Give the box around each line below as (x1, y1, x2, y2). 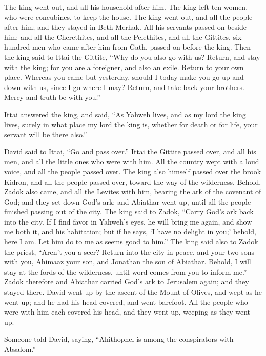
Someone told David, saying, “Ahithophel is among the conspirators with (4, 333, 234, 344)
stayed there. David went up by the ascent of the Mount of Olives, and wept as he (4, 286, 262, 297)
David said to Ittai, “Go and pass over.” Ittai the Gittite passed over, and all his (4, 146, 256, 157)
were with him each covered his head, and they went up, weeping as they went (4, 306, 251, 317)
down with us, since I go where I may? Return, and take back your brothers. (4, 81, 244, 92)
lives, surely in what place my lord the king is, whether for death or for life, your (4, 119, 258, 129)
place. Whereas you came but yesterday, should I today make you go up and (4, 72, 244, 82)
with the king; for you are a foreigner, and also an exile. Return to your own (4, 61, 244, 72)
